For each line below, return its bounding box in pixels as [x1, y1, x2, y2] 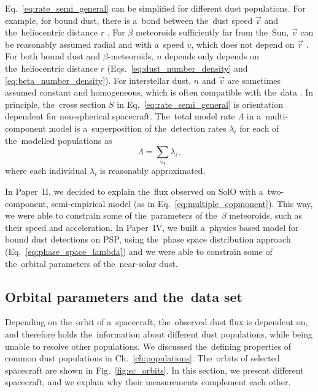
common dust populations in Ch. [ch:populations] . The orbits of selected [5, 352, 280, 364]
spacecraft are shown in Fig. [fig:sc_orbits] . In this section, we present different [5, 363, 304, 376]
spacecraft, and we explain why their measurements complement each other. [5, 375, 291, 388]
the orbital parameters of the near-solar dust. [5, 257, 178, 269]
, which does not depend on [191, 37, 295, 50]
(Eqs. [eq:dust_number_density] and [107, 61, 248, 74]
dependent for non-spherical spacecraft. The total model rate [5, 110, 235, 123]
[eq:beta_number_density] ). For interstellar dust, [5, 73, 192, 86]
